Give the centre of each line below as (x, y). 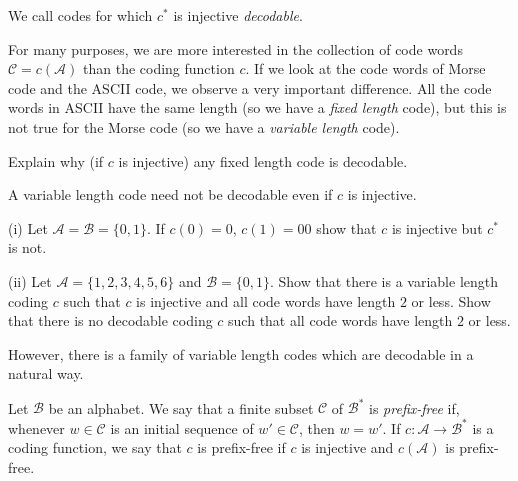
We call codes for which (80, 15)
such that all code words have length (340, 320)
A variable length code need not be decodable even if (170, 194)
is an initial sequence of (182, 427)
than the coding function (159, 68)
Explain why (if (56, 160)
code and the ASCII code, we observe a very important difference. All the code (250, 87)
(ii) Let (30, 280)
